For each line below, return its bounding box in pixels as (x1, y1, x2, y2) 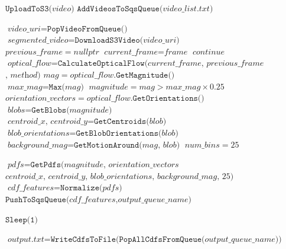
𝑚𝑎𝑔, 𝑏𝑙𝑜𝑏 (142, 141, 177, 149)
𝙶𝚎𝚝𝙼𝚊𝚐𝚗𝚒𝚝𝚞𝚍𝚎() (116, 71, 175, 79)
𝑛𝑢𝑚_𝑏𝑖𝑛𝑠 (184, 141, 220, 149)
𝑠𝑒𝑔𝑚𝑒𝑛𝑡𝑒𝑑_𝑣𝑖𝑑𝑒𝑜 (7, 36, 69, 45)
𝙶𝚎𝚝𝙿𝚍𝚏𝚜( (30, 161, 64, 170)
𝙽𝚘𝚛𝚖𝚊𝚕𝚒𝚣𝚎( (60, 184, 103, 193)
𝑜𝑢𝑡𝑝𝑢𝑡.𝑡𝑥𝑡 (7, 235, 44, 244)
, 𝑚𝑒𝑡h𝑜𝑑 (5, 71, 38, 79)
